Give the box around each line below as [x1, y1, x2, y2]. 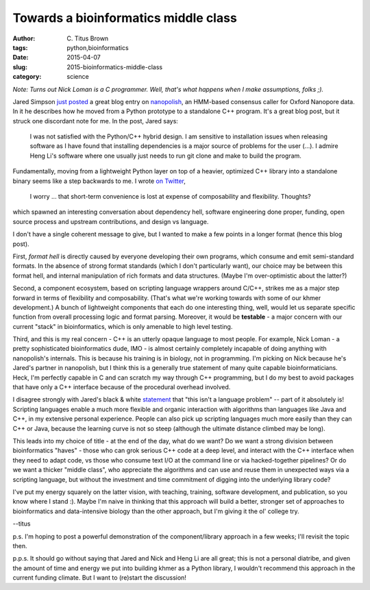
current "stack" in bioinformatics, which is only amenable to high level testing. [12, 322, 233, 330]
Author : [12, 34, 36, 42]
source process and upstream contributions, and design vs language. [12, 217, 209, 225]
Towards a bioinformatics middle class [12, 10, 238, 25]
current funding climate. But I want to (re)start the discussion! [12, 574, 186, 582]
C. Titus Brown [66, 34, 109, 42]
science [66, 73, 89, 81]
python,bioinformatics [66, 43, 129, 51]
